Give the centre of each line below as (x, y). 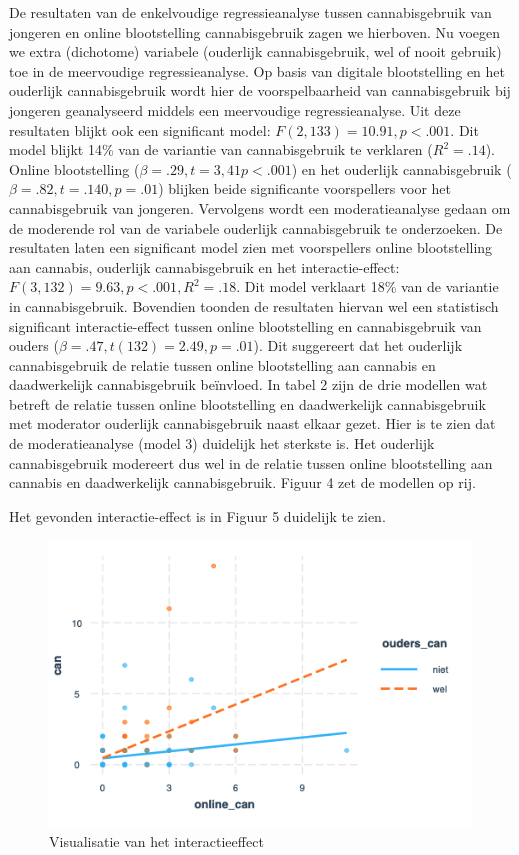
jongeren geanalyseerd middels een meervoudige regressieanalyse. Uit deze (235, 109)
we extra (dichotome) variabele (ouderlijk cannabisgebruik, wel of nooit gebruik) (255, 51)
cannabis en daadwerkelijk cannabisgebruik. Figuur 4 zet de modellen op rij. (242, 482)
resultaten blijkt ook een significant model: (140, 129)
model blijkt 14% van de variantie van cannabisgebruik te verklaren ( (221, 149)
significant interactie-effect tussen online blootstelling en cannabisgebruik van (245, 325)
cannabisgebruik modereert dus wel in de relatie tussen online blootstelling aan (251, 462)
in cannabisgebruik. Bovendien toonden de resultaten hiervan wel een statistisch (254, 305)
